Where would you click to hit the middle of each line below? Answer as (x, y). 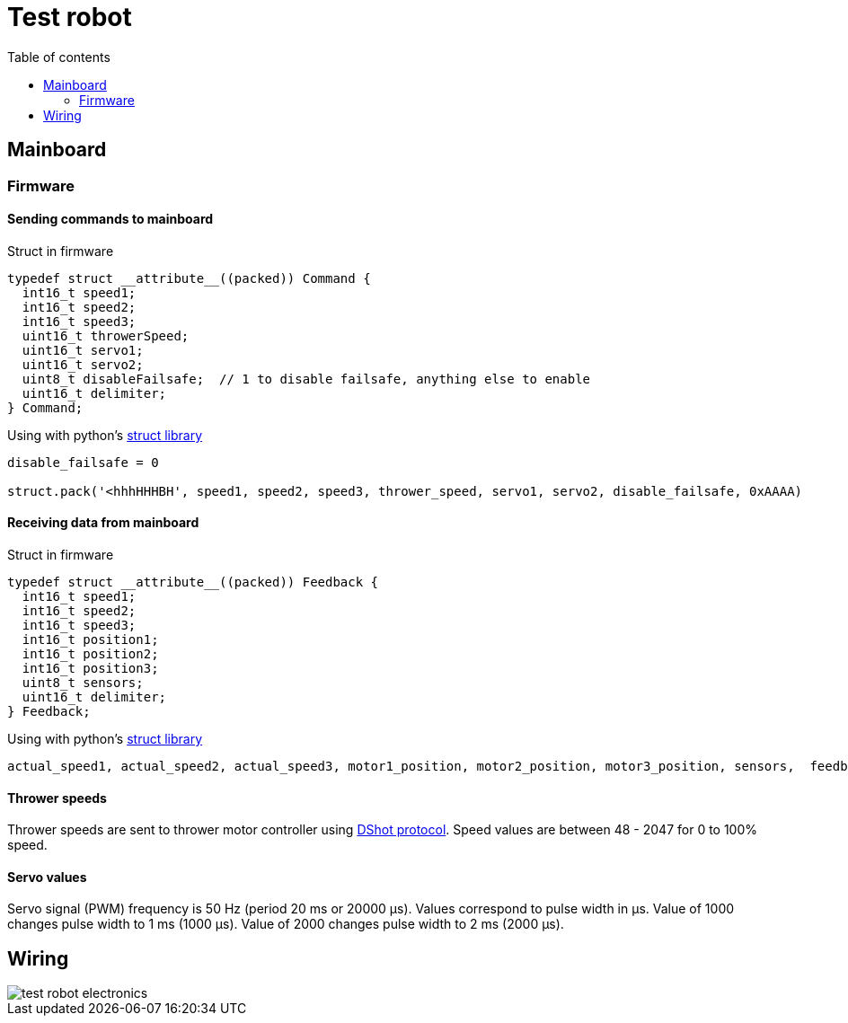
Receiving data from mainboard (103, 523)
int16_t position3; (90, 669)
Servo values (47, 877)
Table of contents (59, 57)
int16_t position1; (90, 640)
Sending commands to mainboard (110, 219)
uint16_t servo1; (83, 350)
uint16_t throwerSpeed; (106, 335)
